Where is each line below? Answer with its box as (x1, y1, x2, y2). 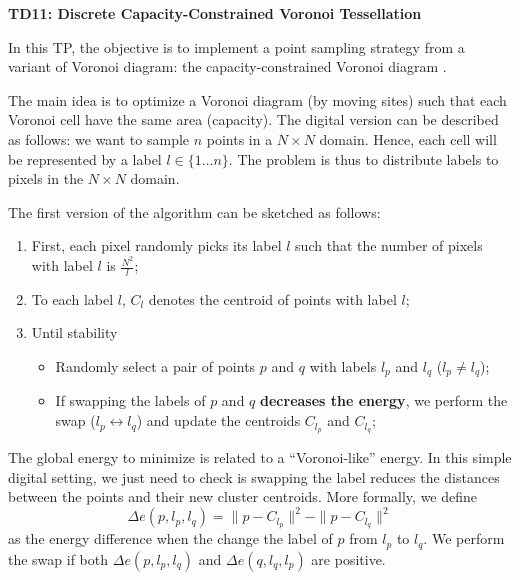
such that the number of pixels (295, 235, 483, 256)
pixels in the (8, 168, 84, 189)
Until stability (31, 322, 118, 343)
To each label (31, 288, 114, 309)
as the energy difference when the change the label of (8, 528, 333, 549)
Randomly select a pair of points (55, 356, 256, 377)
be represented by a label (8, 148, 162, 169)
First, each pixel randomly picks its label (31, 235, 282, 256)
